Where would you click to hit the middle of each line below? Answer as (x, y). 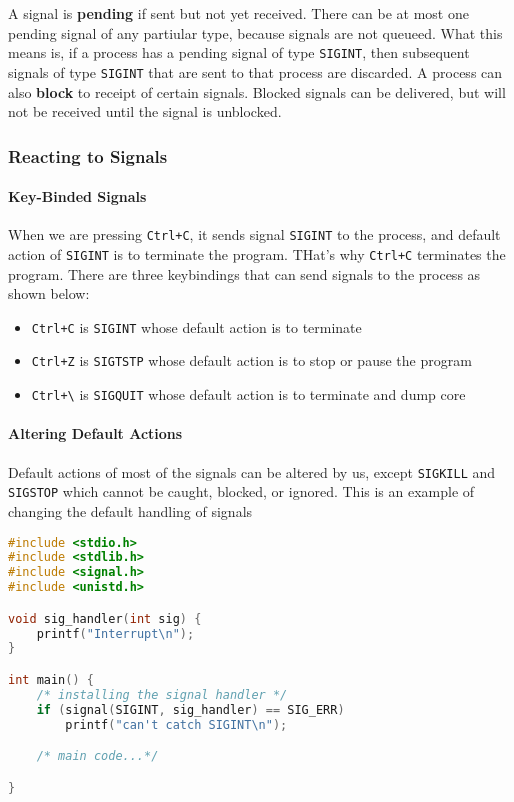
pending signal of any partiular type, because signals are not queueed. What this (255, 32)
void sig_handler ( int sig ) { (105, 618)
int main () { (51, 679)
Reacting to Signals (88, 155)
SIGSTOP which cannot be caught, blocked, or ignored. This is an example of (241, 491)
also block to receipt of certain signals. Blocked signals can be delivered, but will (257, 91)
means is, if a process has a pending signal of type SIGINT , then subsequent (239, 52)
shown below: (49, 293)
